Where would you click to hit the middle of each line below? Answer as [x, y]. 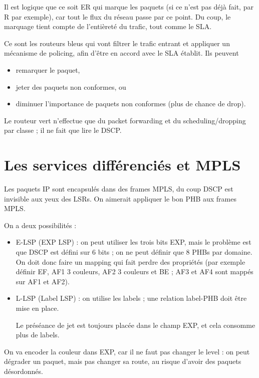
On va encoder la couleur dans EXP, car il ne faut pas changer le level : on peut [127, 351]
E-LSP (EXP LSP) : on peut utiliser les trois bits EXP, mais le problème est [134, 242]
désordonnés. [24, 371]
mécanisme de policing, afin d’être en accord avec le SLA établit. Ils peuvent [121, 53]
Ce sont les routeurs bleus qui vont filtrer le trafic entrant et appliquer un [117, 43]
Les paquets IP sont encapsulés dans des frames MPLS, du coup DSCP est [119, 189]
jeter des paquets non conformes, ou [71, 86]
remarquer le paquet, [48, 69]
